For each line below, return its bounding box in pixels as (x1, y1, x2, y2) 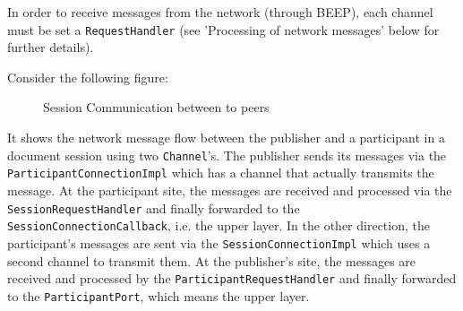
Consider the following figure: (7, 67, 168, 86)
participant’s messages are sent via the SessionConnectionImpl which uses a (7, 233, 431, 252)
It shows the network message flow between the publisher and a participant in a (7, 128, 445, 147)
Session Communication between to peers (43, 98, 270, 117)
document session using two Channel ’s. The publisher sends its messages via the (7, 145, 447, 164)
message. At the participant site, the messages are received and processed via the (7, 180, 452, 199)
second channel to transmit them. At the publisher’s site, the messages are (7, 251, 416, 270)
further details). (7, 38, 94, 56)
